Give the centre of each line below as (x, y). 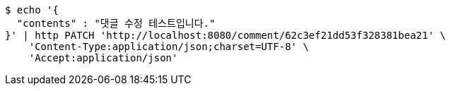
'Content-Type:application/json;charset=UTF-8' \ (169, 47)
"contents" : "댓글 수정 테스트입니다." (116, 23)
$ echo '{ (32, 10)
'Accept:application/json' (103, 58)
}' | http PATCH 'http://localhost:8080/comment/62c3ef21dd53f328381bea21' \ (225, 35)
